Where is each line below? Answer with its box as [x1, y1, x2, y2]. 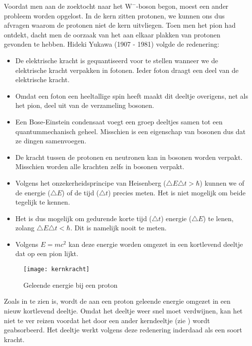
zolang [15, 223, 35, 233]
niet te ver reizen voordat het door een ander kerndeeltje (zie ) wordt [4, 315, 210, 325]
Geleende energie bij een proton [23, 279, 118, 290]
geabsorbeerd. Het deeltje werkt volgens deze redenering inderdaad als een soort [4, 325, 242, 335]
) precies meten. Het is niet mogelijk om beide [108, 187, 246, 197]
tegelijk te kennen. [15, 197, 70, 207]
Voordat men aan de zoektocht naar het [4, 1, 123, 11]
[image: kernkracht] [23, 266, 90, 273]
